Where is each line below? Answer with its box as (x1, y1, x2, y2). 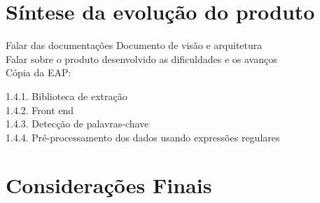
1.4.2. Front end (6, 102, 74, 117)
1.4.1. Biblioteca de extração (6, 88, 127, 103)
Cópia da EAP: (6, 65, 71, 80)
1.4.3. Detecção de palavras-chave (6, 116, 149, 131)
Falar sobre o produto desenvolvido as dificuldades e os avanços (6, 51, 277, 66)
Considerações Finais (6, 171, 212, 199)
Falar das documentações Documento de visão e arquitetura (6, 38, 263, 52)
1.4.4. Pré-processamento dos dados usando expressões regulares (6, 129, 280, 144)
